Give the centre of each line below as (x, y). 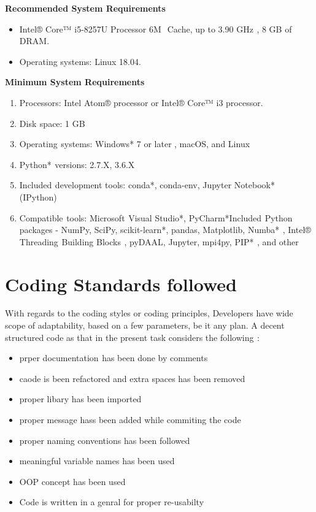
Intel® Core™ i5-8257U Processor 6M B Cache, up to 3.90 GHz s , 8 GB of (156, 29)
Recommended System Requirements (85, 8)
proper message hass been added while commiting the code (130, 419)
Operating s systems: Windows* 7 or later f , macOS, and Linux (135, 144)
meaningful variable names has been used (97, 461)
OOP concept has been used (72, 481)
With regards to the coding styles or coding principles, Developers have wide (149, 313)
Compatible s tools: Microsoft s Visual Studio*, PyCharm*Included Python (156, 217)
